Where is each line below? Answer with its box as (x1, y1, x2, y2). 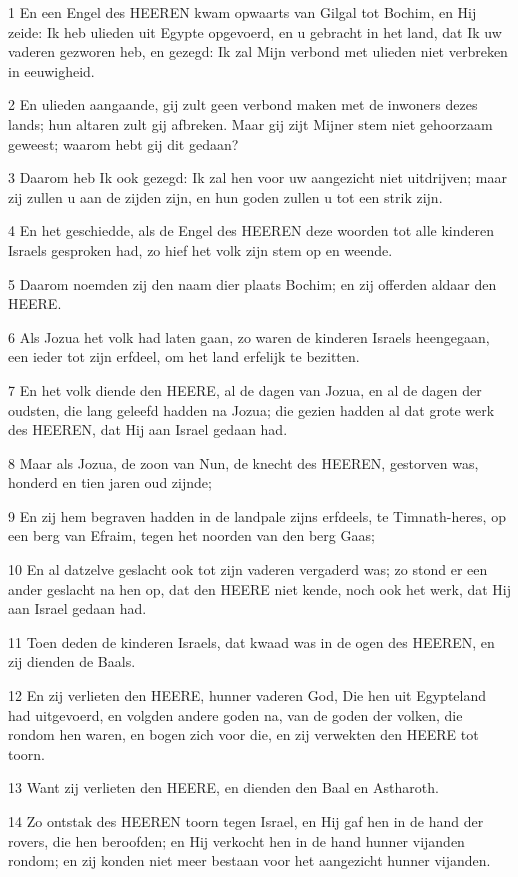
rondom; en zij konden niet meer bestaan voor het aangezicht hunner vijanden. (8, 850, 491, 871)
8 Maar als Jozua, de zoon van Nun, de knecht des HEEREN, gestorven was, (8, 452, 479, 473)
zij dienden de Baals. (8, 651, 136, 672)
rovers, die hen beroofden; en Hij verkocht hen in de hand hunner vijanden (8, 830, 465, 851)
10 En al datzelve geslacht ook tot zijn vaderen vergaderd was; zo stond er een (8, 559, 488, 580)
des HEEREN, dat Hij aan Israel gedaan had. (8, 419, 288, 440)
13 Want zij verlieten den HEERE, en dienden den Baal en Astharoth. (8, 777, 439, 798)
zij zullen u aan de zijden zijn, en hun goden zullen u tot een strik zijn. (8, 186, 443, 207)
